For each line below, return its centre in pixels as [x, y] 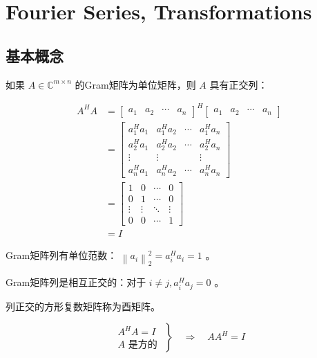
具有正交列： [239, 84]
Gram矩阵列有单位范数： [61, 255]
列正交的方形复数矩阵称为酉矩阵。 [83, 306]
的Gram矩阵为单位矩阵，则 [135, 84]
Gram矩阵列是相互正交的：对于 [76, 282]
